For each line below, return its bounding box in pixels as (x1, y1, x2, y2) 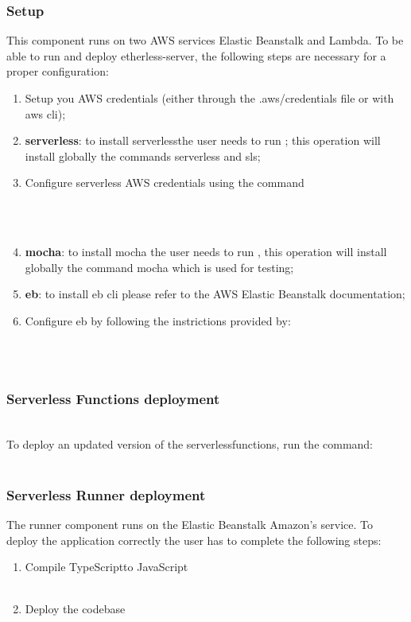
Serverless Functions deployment (6, 388, 220, 408)
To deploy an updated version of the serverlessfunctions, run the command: (6, 435, 374, 452)
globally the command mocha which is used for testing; (25, 259, 294, 275)
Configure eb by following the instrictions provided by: (25, 312, 291, 328)
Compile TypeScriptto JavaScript (25, 558, 188, 575)
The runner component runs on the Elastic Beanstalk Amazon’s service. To (6, 515, 373, 532)
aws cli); (25, 105, 66, 122)
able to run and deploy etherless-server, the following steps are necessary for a (6, 47, 386, 64)
